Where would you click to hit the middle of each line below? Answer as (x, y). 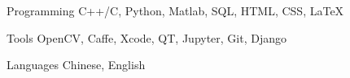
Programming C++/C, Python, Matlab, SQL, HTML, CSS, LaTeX (175, 10)
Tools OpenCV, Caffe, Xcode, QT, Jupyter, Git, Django (147, 37)
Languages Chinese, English (76, 65)
